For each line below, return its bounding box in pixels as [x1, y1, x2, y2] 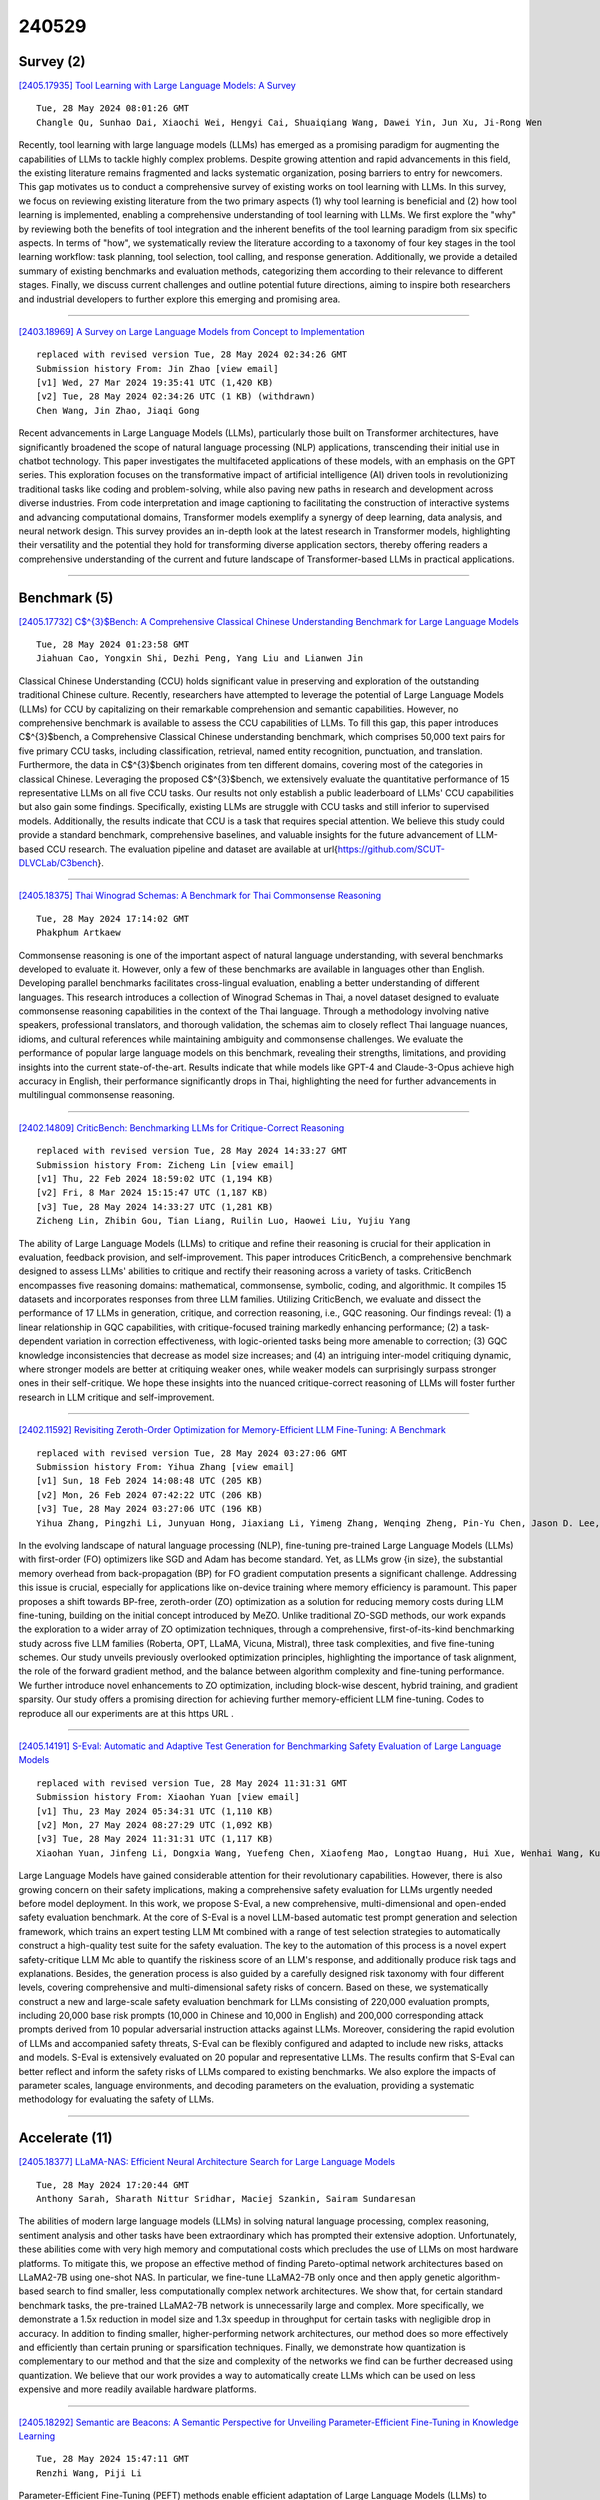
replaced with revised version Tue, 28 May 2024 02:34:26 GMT [36, 349, 348, 360]
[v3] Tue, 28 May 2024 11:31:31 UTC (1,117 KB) [36, 1833, 274, 1845]
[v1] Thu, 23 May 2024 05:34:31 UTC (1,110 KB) [36, 1805, 274, 1817]
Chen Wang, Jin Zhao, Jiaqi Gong [36, 405, 200, 416]
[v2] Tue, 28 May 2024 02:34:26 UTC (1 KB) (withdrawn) [36, 391, 316, 402]
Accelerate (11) [18, 2130, 113, 2147]
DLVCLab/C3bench [18, 856, 99, 869]
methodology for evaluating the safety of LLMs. [18, 2093, 215, 2105]
